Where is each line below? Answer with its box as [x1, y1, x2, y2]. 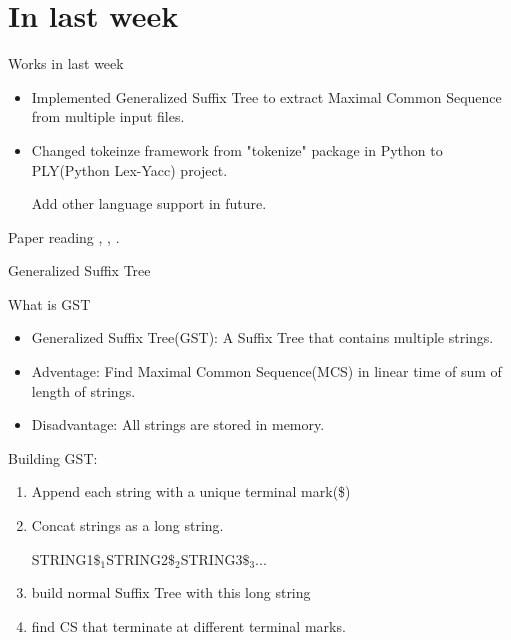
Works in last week [8, 53, 124, 74]
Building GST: [8, 447, 98, 468]
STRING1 [31, 548, 94, 569]
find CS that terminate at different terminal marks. [31, 615, 346, 636]
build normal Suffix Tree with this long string [31, 582, 311, 603]
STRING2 [106, 548, 168, 569]
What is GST [8, 293, 91, 314]
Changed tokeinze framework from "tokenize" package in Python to [31, 139, 443, 160]
